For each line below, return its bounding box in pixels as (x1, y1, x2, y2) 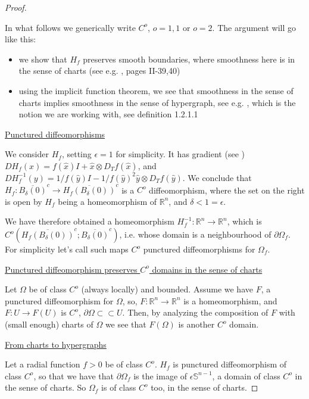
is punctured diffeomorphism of (173, 358, 287, 370)
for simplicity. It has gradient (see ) (116, 148, 245, 160)
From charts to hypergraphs (5, 338, 107, 350)
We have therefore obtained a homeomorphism (5, 215, 174, 227)
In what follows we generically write (5, 21, 136, 33)
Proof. (5, 1, 27, 13)
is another (178, 318, 215, 330)
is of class (101, 381, 136, 394)
